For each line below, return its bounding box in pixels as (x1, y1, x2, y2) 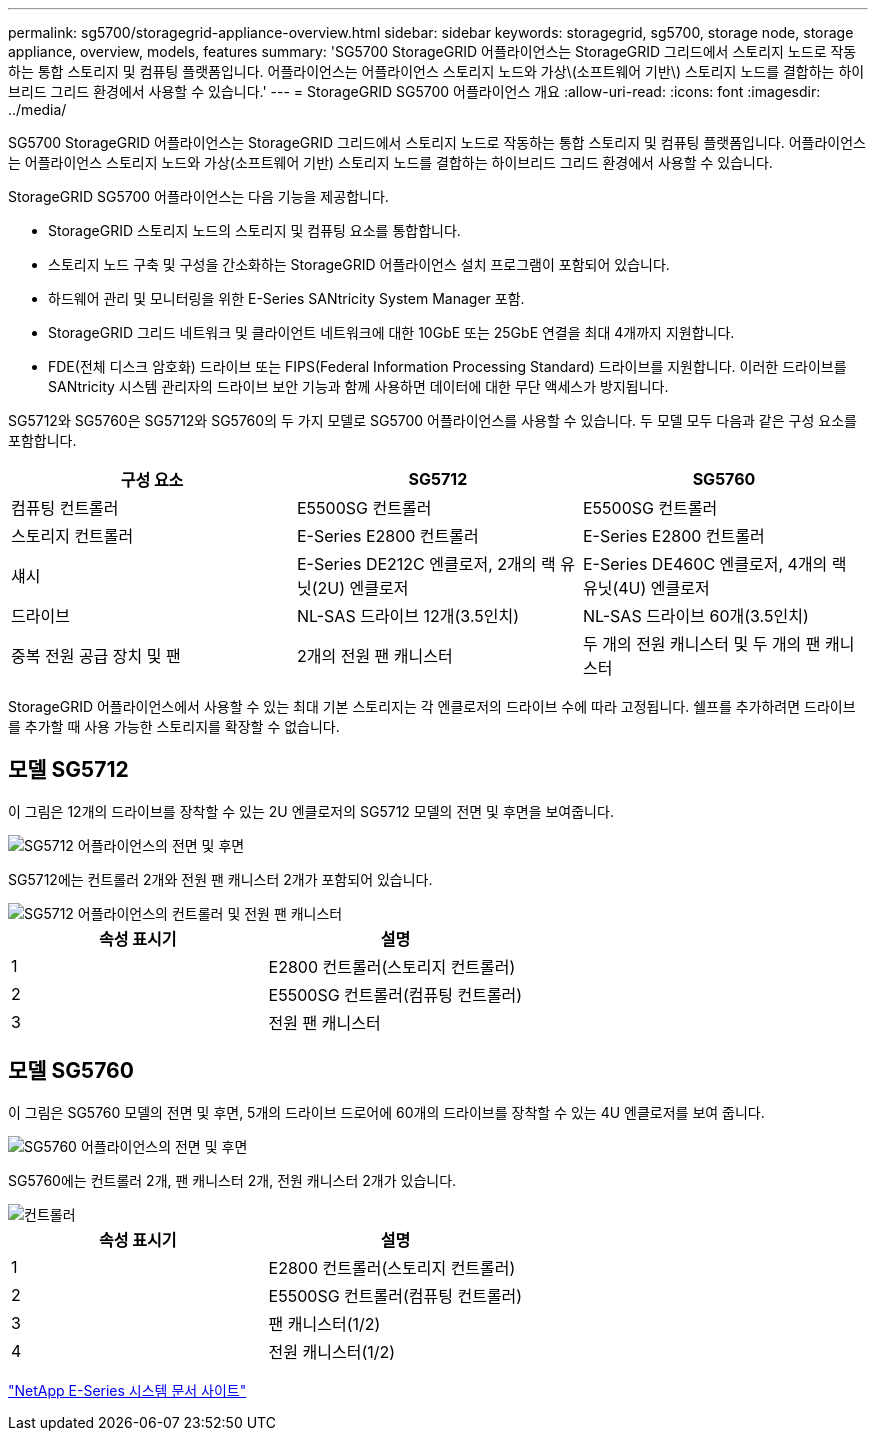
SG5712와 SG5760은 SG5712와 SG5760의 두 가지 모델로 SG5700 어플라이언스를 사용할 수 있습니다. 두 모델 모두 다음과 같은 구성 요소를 (8, 412, 857, 429)
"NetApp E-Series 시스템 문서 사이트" (8, 1381, 247, 1399)
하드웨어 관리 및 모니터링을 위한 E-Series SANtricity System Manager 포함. (48, 290, 525, 307)
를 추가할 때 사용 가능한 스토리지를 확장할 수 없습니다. (8, 718, 340, 735)
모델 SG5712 (8, 757, 129, 783)
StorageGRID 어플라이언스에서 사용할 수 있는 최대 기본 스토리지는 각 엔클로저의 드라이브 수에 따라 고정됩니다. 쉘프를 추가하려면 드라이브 (8, 698, 856, 715)
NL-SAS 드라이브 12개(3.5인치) (296, 606, 520, 626)
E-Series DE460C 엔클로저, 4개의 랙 (582, 554, 847, 574)
